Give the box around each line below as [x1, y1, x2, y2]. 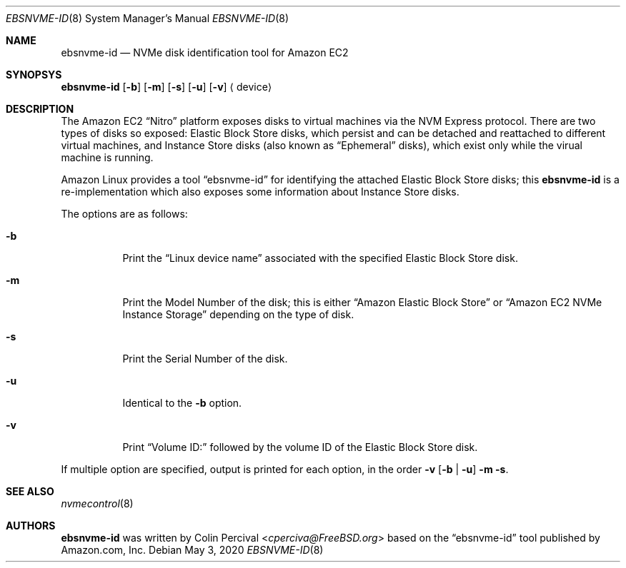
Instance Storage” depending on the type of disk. [122, 308, 354, 320]
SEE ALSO [6, 485, 54, 497]
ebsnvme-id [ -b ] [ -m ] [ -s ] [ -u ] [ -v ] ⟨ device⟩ [61, 81, 272, 93]
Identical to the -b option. [122, 397, 242, 409]
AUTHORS [6, 519, 56, 532]
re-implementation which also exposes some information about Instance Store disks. [61, 186, 459, 198]
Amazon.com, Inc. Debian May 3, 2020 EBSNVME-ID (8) [61, 544, 324, 556]
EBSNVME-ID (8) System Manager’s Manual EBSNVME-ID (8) [6, 12, 289, 24]
